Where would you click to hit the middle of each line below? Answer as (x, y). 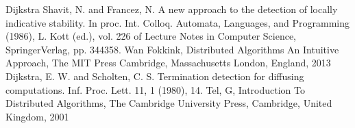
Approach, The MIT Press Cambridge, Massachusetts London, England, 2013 (168, 63)
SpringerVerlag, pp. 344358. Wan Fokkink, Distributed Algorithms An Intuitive (172, 49)
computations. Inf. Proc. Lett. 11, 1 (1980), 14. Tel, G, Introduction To (156, 89)
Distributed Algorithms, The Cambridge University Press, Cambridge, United (169, 103)
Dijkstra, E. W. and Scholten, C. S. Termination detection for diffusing (155, 76)
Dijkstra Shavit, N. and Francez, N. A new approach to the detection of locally (172, 9)
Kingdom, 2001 (37, 116)
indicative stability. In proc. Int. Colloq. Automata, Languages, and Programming (177, 22)
